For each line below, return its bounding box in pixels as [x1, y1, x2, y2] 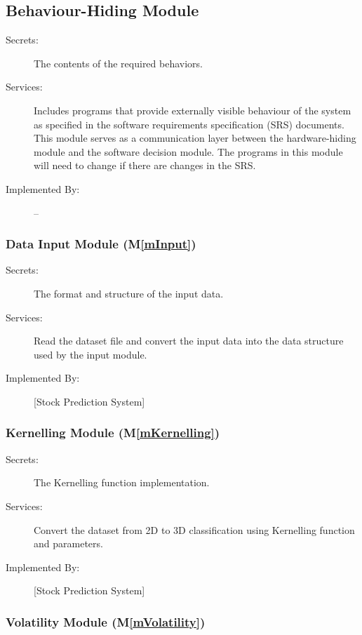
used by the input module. [34, 347, 147, 361]
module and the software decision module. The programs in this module [34, 144, 343, 159]
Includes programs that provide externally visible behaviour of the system [34, 102, 351, 117]
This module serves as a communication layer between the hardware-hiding [34, 131, 356, 145]
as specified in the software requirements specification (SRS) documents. [34, 116, 344, 131]
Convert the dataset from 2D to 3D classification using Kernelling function [34, 522, 355, 537]
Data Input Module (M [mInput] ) [6, 235, 196, 253]
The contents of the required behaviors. [34, 55, 203, 70]
